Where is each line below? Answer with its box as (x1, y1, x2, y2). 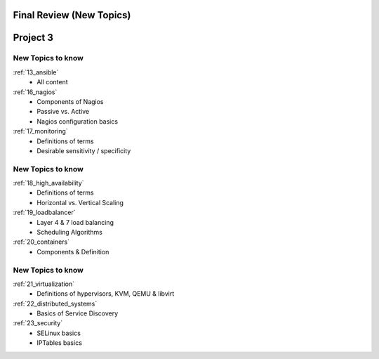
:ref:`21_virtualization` (13, 280, 75, 288)
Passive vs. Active (36, 107, 90, 116)
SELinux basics (36, 329, 81, 337)
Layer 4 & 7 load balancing (36, 218, 114, 226)
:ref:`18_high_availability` (13, 179, 84, 188)
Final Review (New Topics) (13, 9, 131, 21)
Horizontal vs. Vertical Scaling (36, 198, 124, 207)
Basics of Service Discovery (36, 309, 119, 318)
